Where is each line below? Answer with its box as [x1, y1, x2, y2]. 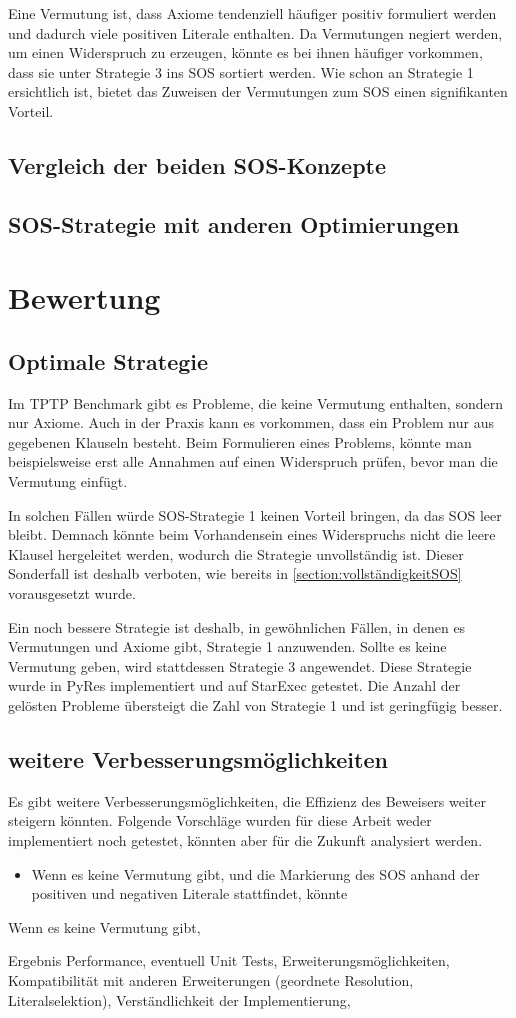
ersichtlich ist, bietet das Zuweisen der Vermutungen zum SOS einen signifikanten [8, 81, 508, 102]
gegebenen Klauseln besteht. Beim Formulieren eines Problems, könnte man [8, 431, 472, 452]
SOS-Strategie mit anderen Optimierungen [8, 208, 460, 239]
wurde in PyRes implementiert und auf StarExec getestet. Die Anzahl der [8, 675, 461, 696]
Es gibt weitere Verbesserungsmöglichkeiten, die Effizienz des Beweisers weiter [8, 790, 487, 811]
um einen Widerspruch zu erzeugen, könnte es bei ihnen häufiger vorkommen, [8, 42, 483, 63]
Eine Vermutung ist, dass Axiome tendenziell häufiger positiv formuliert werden [8, 3, 497, 23]
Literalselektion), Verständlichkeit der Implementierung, [8, 989, 351, 1010]
